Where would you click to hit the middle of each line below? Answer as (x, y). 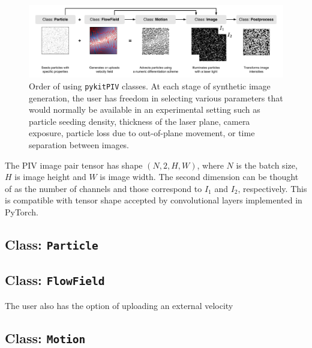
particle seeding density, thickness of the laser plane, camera (139, 121)
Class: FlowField (55, 280)
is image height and (50, 177)
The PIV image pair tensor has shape (74, 165)
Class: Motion (45, 337)
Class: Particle (52, 244)
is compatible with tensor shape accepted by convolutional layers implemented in (154, 200)
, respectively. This (272, 188)
